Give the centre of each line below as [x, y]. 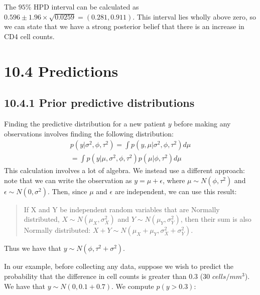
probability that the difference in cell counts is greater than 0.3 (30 [107, 276]
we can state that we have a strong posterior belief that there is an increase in [124, 26]
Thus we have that [33, 248]
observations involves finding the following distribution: [89, 133]
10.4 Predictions [61, 70]
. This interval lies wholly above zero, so [194, 16]
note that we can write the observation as [68, 180]
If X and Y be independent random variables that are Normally [122, 209]
